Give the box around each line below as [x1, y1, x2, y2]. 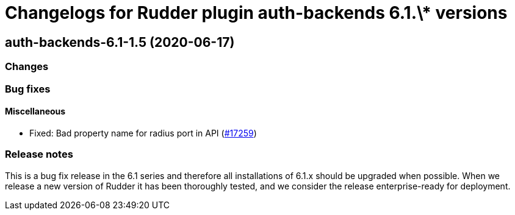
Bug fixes [5, 82, 51, 95]
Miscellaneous [5, 106, 66, 117]
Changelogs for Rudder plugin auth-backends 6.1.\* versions [5, 2, 508, 23]
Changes [5, 60, 49, 73]
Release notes [5, 148, 73, 161]
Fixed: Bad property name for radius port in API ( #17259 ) [29, 127, 257, 138]
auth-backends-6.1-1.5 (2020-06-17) [5, 34, 235, 50]
